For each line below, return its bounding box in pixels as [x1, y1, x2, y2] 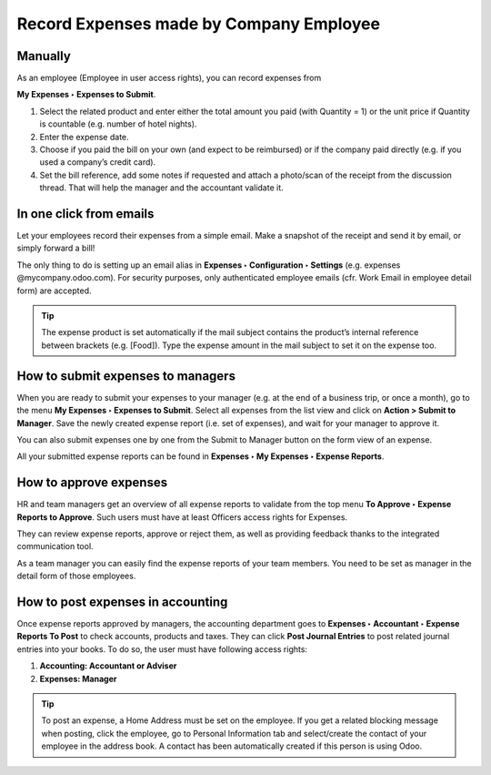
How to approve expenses [16, 474, 168, 491]
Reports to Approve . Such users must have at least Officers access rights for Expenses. [16, 511, 348, 523]
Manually [16, 48, 72, 64]
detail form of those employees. [16, 570, 136, 582]
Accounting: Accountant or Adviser [39, 660, 177, 671]
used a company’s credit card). [39, 157, 156, 168]
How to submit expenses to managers [16, 368, 236, 383]
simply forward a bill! [16, 242, 95, 254]
